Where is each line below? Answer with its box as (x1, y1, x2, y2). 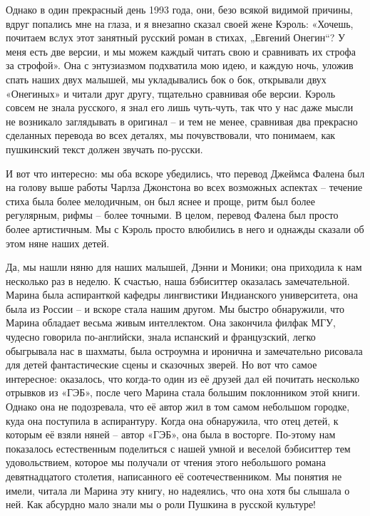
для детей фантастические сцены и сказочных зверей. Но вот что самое (6, 357, 317, 372)
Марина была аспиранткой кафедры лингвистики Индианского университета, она (6, 287, 358, 302)
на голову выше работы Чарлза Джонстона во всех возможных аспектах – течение (6, 180, 363, 195)
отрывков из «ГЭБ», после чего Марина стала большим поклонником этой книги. (6, 385, 361, 400)
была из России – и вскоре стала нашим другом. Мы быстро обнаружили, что (6, 301, 344, 316)
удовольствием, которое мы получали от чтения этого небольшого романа (6, 455, 326, 470)
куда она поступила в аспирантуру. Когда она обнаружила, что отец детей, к (6, 413, 339, 428)
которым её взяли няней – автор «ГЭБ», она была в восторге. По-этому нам (6, 427, 336, 442)
